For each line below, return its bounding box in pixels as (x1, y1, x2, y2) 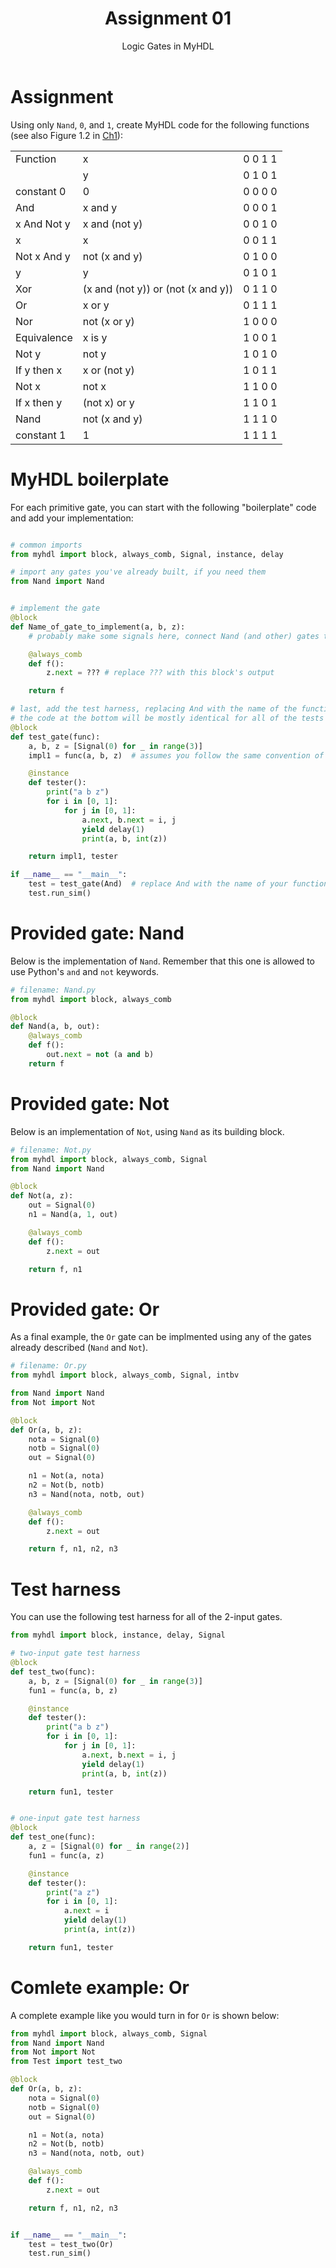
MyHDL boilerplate (10, 468, 170, 491)
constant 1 (15, 428, 67, 442)
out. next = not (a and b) (46, 1050, 155, 1060)
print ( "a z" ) (46, 1887, 101, 1897)
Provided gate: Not (10, 1093, 170, 1115)
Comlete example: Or (10, 1976, 190, 1999)
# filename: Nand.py (10, 985, 97, 995)
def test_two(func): (10, 1667, 97, 1677)
